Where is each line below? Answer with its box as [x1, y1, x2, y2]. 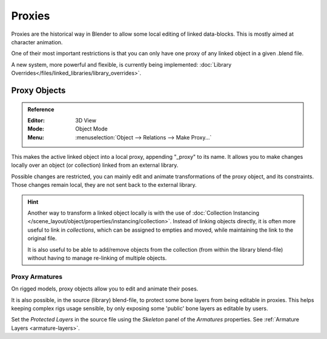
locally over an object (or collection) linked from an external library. [11, 161, 179, 169]
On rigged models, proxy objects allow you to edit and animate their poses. [11, 285, 199, 292]
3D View [75, 116, 97, 124]
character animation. [11, 38, 63, 45]
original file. [27, 235, 57, 242]
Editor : [27, 116, 45, 124]
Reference [27, 106, 54, 113]
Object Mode [75, 125, 108, 133]
